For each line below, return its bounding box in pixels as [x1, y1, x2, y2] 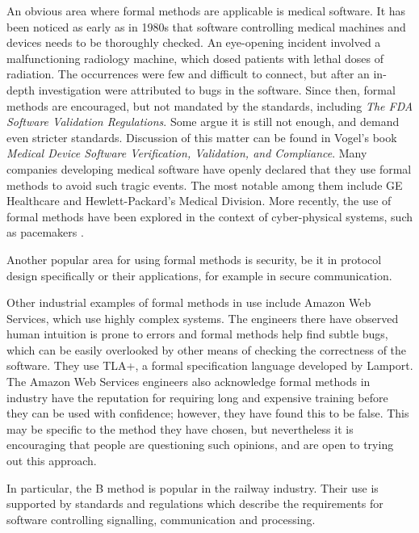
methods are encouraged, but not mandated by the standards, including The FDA [6, 97, 413, 114]
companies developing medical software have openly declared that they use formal [6, 160, 412, 177]
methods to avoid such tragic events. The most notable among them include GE [6, 176, 403, 193]
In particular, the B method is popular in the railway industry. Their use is [6, 479, 379, 496]
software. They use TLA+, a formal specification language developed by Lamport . [6, 357, 413, 374]
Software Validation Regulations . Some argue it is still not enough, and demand [6, 113, 400, 130]
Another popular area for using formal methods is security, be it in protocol [6, 250, 382, 267]
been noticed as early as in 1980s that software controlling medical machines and [6, 18, 406, 35]
